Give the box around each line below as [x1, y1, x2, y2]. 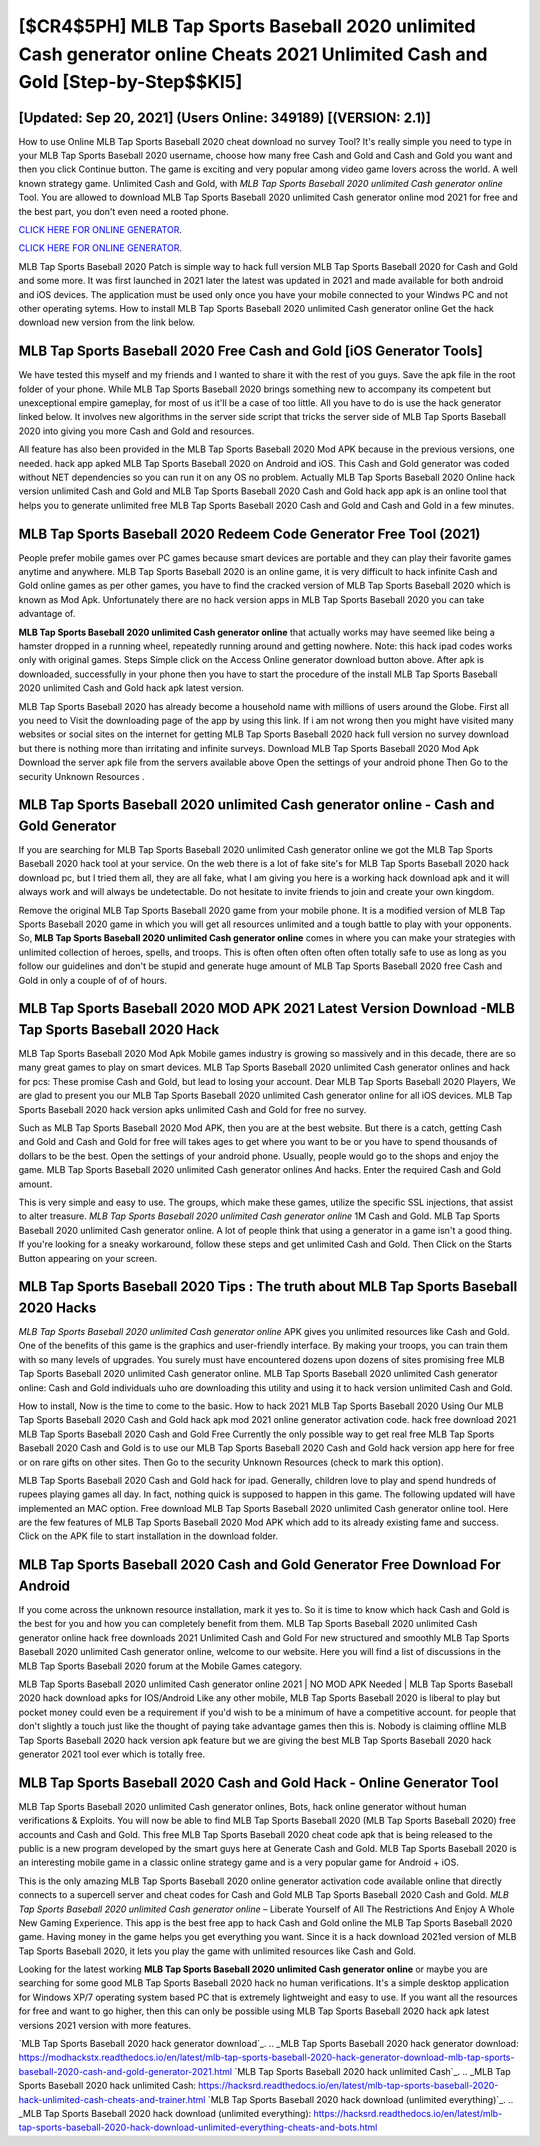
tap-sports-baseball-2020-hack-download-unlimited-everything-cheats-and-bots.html [18, 2121, 378, 2134]
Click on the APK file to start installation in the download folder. [18, 1530, 279, 1542]
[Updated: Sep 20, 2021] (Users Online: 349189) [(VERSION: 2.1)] [18, 109, 432, 126]
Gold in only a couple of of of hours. [18, 974, 167, 986]
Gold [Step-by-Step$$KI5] [18, 71, 243, 94]
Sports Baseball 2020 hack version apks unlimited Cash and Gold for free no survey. [18, 1103, 367, 1115]
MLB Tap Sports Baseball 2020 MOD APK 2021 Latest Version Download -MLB [18, 1000, 515, 1017]
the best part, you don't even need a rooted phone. [18, 205, 229, 217]
